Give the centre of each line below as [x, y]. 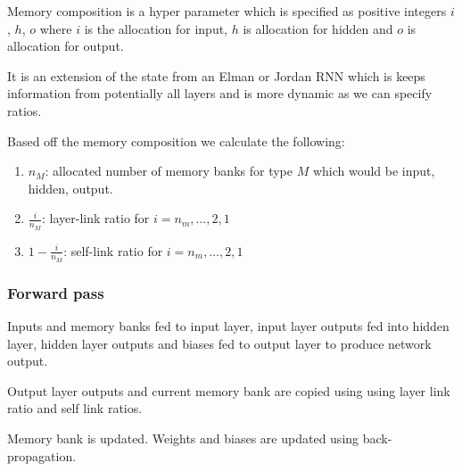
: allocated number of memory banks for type [169, 171]
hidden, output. [70, 188]
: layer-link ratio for [96, 218]
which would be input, [374, 171]
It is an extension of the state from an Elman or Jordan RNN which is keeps [216, 75]
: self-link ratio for [113, 250]
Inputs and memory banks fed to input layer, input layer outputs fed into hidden [228, 326]
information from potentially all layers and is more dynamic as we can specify [220, 93]
